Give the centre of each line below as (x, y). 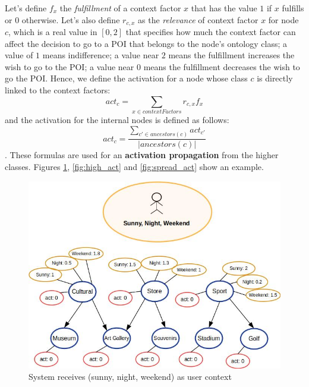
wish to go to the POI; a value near (70, 66)
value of (19, 55)
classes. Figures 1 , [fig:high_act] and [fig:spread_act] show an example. (134, 167)
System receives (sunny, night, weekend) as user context (130, 377)
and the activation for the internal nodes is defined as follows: (117, 119)
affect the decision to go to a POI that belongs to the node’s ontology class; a (146, 43)
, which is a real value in (53, 32)
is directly (275, 78)
